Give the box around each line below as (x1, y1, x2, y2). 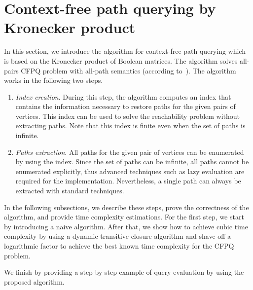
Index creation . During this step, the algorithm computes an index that (15, 91, 231, 102)
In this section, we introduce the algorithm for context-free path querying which (4, 46, 246, 56)
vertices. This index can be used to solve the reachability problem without (15, 110, 240, 121)
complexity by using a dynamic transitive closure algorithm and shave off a (4, 231, 231, 241)
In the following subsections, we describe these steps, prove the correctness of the (4, 202, 249, 212)
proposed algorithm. (4, 276, 65, 287)
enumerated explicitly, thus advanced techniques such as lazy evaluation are (15, 166, 245, 176)
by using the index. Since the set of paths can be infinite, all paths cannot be (15, 156, 249, 167)
